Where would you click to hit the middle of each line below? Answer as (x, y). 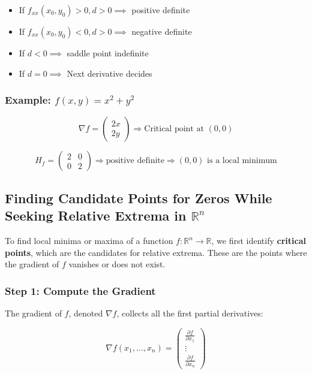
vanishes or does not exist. (117, 264)
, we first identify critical (259, 240)
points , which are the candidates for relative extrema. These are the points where (156, 252)
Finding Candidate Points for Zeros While (139, 197)
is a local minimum (242, 161)
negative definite (162, 31)
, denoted (86, 313)
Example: (28, 100)
